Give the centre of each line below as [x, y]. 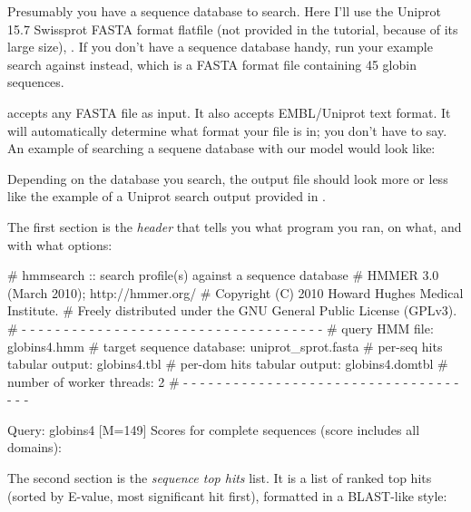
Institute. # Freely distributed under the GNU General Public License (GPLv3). [232, 310]
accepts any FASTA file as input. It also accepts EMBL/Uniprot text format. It [229, 112]
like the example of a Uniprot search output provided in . [167, 196]
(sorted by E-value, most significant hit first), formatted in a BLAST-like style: [227, 495]
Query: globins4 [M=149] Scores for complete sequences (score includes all [214, 429]
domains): [34, 447]
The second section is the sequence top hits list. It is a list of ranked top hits [220, 478]
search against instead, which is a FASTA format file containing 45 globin [212, 64]
